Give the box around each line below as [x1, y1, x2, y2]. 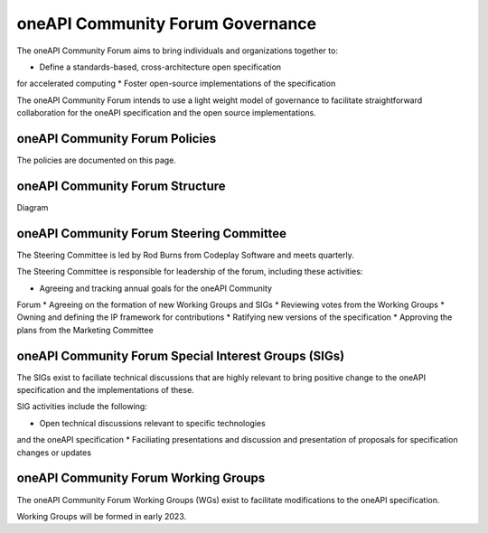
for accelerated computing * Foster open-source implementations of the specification [16, 78, 336, 89]
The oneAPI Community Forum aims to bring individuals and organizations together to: [16, 45, 339, 56]
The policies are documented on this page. [16, 154, 176, 166]
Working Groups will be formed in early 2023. [16, 510, 187, 521]
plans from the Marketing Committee [16, 324, 154, 335]
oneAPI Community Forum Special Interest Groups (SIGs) [16, 348, 345, 363]
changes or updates [16, 447, 92, 458]
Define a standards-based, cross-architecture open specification [39, 61, 282, 72]
